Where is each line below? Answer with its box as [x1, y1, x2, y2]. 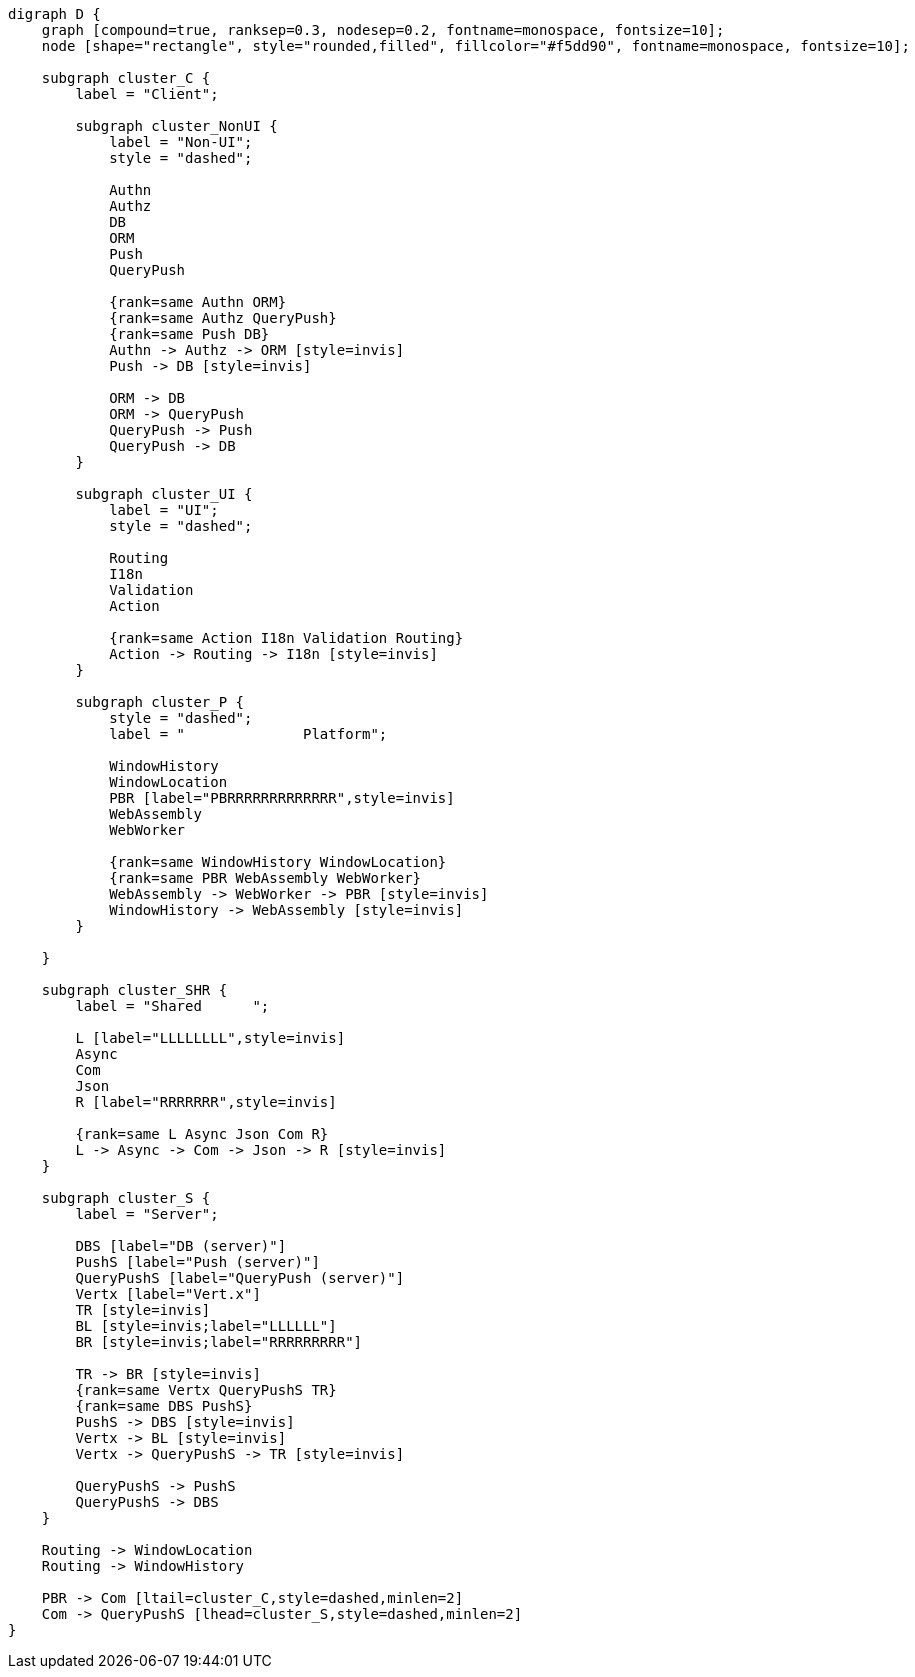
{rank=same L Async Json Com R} [75, 1126, 329, 1142]
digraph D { [8, 6, 101, 22]
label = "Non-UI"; [109, 134, 253, 150]
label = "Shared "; [75, 998, 270, 1014]
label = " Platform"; [109, 726, 388, 742]
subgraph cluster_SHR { [41, 982, 228, 998]
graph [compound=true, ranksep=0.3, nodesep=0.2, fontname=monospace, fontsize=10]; [41, 22, 725, 38]
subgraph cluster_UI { [75, 486, 253, 502]
